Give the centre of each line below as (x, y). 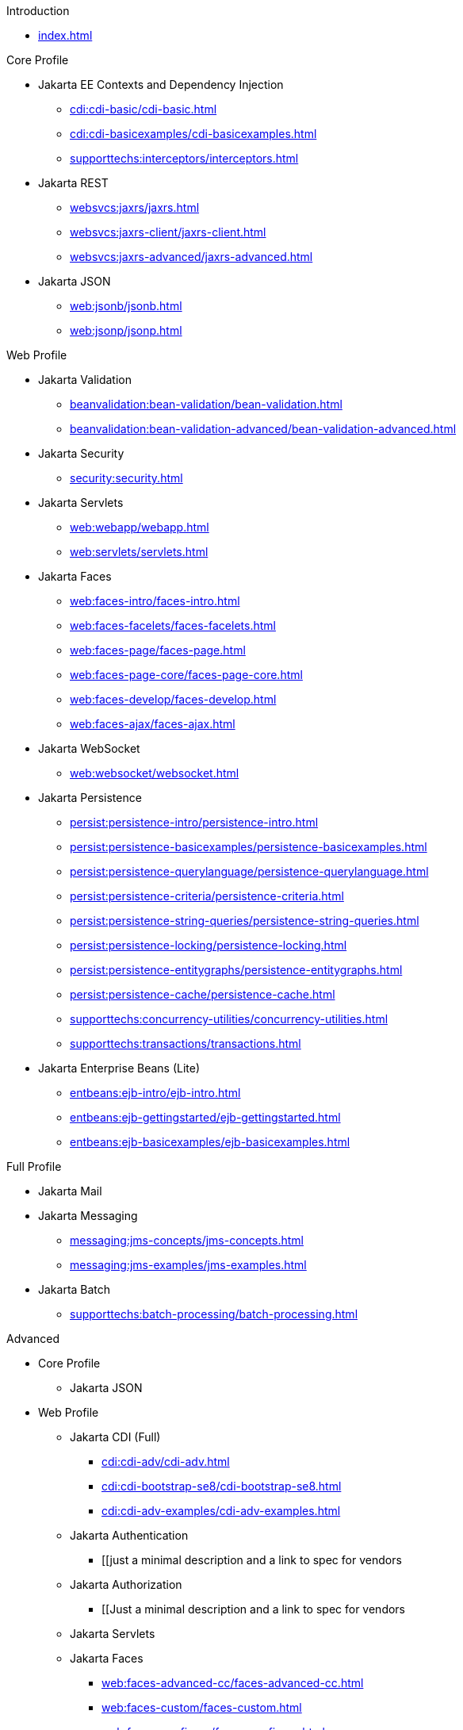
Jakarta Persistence (90, 798)
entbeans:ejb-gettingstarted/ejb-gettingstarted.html (205, 1117)
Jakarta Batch (75, 1289)
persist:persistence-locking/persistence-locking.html (209, 945)
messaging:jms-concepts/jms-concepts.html (187, 1240)
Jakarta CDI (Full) (115, 1437)
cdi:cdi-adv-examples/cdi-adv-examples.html (221, 1511)
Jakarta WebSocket (89, 748)
